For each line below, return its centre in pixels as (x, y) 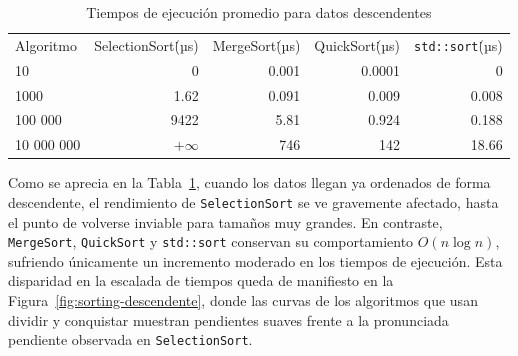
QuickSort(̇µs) (357, 44)
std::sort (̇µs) (458, 44)
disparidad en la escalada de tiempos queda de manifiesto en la (201, 280)
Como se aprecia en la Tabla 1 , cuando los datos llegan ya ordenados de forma (249, 182)
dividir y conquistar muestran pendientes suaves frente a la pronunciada (228, 319)
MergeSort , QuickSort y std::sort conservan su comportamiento (211, 241)
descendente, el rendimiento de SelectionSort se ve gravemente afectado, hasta (253, 201)
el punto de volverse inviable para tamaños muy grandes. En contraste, (225, 221)
